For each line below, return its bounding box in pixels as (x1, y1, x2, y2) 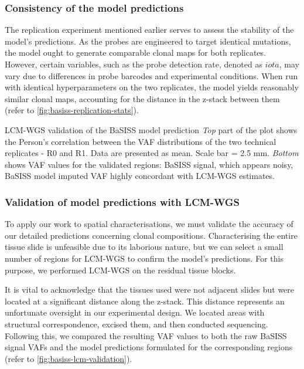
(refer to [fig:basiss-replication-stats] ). (5, 104, 139, 116)
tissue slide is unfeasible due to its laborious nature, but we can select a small (5, 241, 283, 253)
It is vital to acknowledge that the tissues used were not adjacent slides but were (5, 283, 295, 296)
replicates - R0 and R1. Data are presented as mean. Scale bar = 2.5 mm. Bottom (5, 147, 299, 159)
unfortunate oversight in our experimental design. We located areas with (5, 306, 265, 319)
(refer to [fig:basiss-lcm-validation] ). (5, 352, 132, 364)
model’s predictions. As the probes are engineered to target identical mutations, (5, 35, 291, 47)
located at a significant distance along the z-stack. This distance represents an (5, 294, 285, 307)
